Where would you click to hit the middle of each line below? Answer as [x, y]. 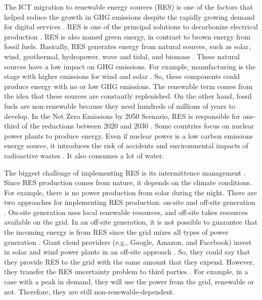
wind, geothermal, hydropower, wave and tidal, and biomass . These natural [122, 56]
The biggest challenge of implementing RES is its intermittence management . [125, 172]
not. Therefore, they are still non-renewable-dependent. [90, 291]
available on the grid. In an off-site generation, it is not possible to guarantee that [131, 222]
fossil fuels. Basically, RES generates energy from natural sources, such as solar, [127, 46]
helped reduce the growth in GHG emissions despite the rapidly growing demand [129, 16]
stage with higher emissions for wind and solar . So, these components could [122, 76]
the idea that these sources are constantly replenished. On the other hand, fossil [128, 96]
